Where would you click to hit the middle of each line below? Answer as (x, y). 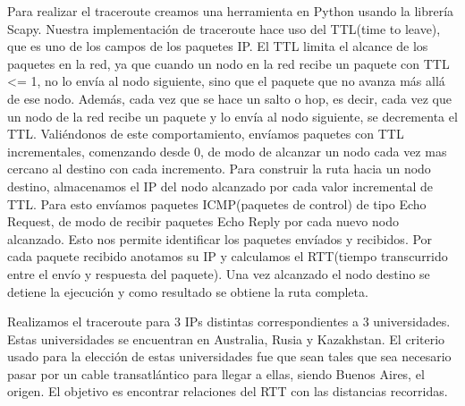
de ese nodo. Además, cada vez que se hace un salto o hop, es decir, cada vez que (229, 98)
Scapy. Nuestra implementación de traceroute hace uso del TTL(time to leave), (224, 28)
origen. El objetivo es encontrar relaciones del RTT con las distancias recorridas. (228, 391)
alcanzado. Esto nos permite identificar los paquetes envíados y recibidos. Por (220, 238)
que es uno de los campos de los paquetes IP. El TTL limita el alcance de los (218, 46)
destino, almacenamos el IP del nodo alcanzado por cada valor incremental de (220, 186)
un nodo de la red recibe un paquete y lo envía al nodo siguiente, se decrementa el (232, 116)
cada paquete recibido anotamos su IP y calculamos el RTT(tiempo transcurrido (228, 256)
